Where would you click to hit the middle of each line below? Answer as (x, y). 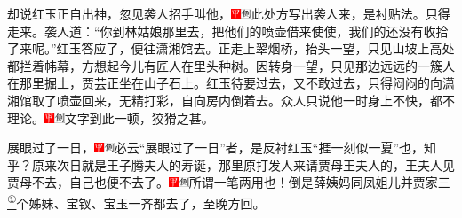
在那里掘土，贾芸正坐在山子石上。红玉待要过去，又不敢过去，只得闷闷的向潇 (231, 83)
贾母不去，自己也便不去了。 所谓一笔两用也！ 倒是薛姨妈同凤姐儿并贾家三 (229, 182)
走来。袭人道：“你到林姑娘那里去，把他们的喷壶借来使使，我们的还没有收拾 (228, 31)
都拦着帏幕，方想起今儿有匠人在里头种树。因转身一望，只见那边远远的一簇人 (231, 65)
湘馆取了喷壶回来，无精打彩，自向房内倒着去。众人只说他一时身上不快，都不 (231, 100)
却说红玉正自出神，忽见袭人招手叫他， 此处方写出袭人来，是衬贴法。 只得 (229, 13)
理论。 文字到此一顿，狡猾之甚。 (111, 117)
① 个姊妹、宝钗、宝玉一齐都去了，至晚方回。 (136, 201)
